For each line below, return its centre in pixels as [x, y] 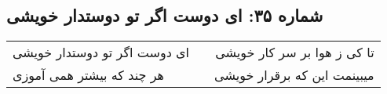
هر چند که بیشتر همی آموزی [88, 75]
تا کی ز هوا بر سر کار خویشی [295, 52]
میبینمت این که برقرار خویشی [294, 75]
